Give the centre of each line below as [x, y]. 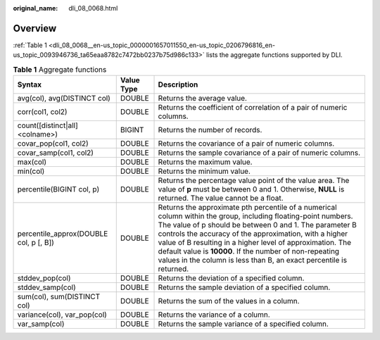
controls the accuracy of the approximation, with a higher [253, 234]
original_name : [36, 8]
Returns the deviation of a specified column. [231, 278]
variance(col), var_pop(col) [62, 315]
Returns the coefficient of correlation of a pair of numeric [253, 108]
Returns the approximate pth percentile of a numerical [247, 208]
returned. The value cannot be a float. [221, 199]
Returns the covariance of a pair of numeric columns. [246, 144]
